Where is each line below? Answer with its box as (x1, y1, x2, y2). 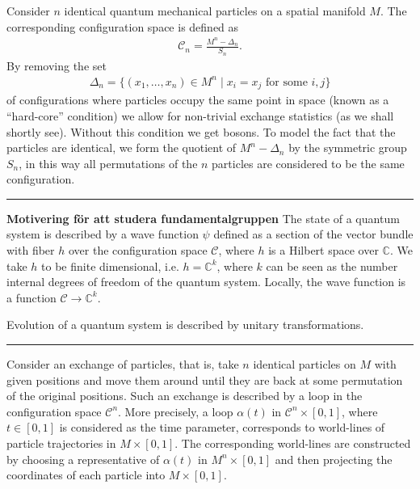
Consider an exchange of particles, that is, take (6, 356, 239, 373)
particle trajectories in (6, 435, 116, 451)
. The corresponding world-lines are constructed (174, 435, 411, 451)
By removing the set (6, 57, 107, 74)
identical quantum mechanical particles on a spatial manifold (64, 2, 366, 19)
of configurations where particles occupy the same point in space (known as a (6, 91, 389, 108)
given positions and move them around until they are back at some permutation (6, 371, 403, 388)
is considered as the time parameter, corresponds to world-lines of (59, 419, 385, 436)
